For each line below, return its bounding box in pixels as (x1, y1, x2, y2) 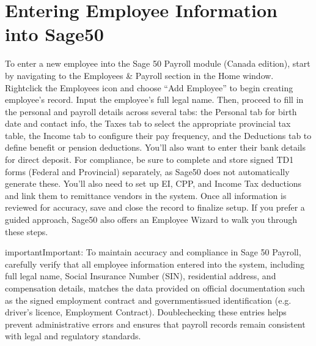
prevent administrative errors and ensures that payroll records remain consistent (5, 317, 306, 330)
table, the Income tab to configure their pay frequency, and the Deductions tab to (5, 129, 312, 141)
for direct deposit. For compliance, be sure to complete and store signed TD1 (5, 153, 294, 166)
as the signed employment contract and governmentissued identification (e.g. (5, 293, 292, 306)
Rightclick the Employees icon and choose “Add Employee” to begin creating (5, 81, 293, 94)
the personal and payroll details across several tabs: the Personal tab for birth (5, 105, 297, 118)
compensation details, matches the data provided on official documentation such (5, 282, 305, 294)
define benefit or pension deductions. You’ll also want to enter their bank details (5, 141, 306, 154)
